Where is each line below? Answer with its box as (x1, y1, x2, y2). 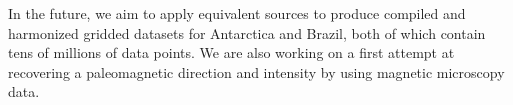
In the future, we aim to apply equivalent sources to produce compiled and (8, 3, 466, 23)
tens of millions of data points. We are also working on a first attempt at (8, 42, 455, 63)
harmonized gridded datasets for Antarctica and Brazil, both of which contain (8, 22, 486, 43)
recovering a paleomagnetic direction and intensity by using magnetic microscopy (8, 61, 505, 82)
